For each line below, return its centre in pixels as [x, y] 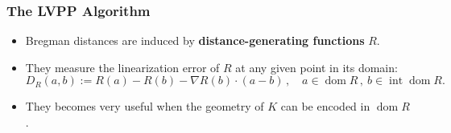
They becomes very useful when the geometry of [145, 106]
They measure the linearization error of [122, 67]
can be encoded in [325, 106]
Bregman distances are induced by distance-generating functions [195, 40]
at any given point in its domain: [317, 67]
